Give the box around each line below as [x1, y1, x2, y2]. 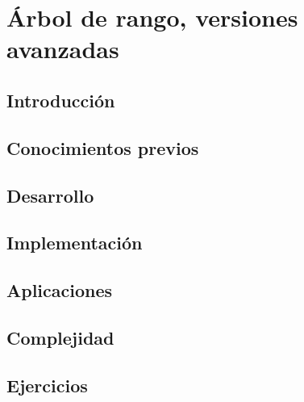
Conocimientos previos [6, 135, 199, 160]
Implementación [6, 230, 143, 255]
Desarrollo [6, 182, 94, 207]
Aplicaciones [6, 278, 113, 303]
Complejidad [6, 325, 115, 350]
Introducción [6, 87, 115, 112]
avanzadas [6, 32, 119, 65]
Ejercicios [6, 372, 88, 397]
